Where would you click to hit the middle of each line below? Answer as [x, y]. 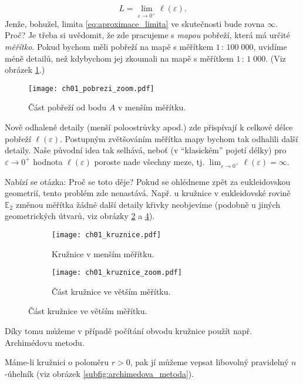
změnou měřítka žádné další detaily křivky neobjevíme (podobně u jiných [148, 204]
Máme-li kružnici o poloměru [57, 362]
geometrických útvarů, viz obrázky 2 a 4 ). [80, 216]
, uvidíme [270, 46]
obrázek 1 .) [25, 70]
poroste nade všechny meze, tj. [149, 161]
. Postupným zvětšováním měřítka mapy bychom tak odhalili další [179, 138]
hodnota [48, 161]
